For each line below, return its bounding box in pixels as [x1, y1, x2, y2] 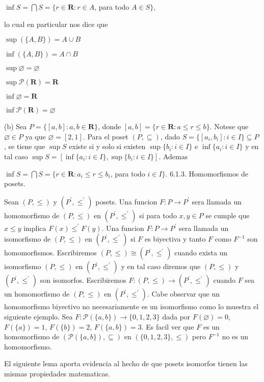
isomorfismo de [4, 233, 51, 244]
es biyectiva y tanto [144, 233, 206, 244]
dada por [162, 311, 191, 321]
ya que [25, 131, 46, 141]
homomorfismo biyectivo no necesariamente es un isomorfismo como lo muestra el [4, 301, 259, 312]
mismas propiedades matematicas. [4, 368, 110, 378]
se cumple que [205, 210, 250, 220]
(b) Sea [4, 121, 27, 132]
